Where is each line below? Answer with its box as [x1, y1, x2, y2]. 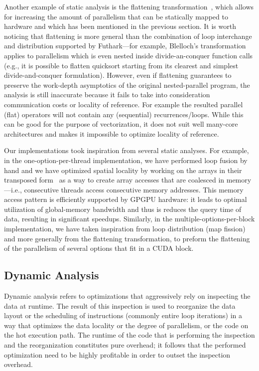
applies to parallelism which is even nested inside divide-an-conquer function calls [4, 50, 253, 60]
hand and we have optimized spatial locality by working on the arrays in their [4, 165, 242, 175]
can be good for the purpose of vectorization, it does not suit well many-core [4, 119, 238, 129]
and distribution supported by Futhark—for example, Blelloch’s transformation [4, 40, 246, 51]
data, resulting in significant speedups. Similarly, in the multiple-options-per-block [4, 213, 255, 224]
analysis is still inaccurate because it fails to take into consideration [4, 89, 210, 100]
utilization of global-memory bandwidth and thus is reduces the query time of [4, 203, 242, 214]
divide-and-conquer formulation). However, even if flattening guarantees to [4, 70, 232, 80]
